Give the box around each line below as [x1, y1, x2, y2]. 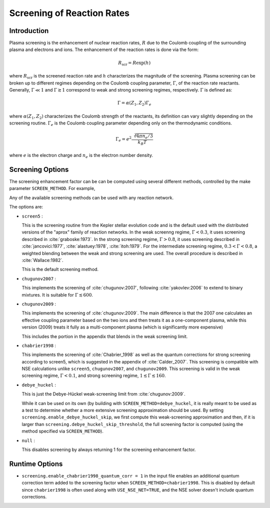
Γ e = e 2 [115, 135, 132, 143]
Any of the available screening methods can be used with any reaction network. [9, 194, 174, 200]
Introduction [9, 26, 49, 35]
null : [21, 437, 35, 443]
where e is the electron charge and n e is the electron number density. [9, 152, 153, 159]
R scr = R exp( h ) [118, 60, 151, 67]
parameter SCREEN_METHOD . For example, [9, 185, 95, 191]
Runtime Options [9, 459, 63, 468]
